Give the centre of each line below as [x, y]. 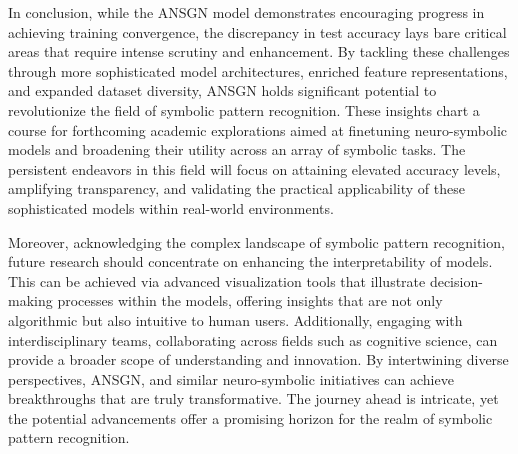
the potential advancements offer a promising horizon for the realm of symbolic [250, 417]
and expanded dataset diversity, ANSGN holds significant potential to [222, 90]
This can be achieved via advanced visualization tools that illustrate [217, 280]
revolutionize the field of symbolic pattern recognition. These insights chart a [244, 109]
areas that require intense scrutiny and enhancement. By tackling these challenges [259, 51]
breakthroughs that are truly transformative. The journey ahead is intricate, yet [253, 398]
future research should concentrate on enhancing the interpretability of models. [250, 261]
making [30, 300]
